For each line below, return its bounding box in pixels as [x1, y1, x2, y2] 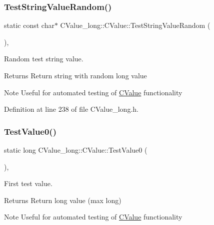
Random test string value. [4, 53, 83, 64]
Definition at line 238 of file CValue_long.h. [4, 104, 138, 114]
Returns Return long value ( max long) [4, 195, 121, 205]
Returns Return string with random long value [4, 70, 147, 80]
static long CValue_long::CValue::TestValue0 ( [4, 145, 147, 155]
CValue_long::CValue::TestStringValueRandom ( [60, 20, 210, 30]
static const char [4, 20, 54, 30]
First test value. [4, 178, 52, 189]
